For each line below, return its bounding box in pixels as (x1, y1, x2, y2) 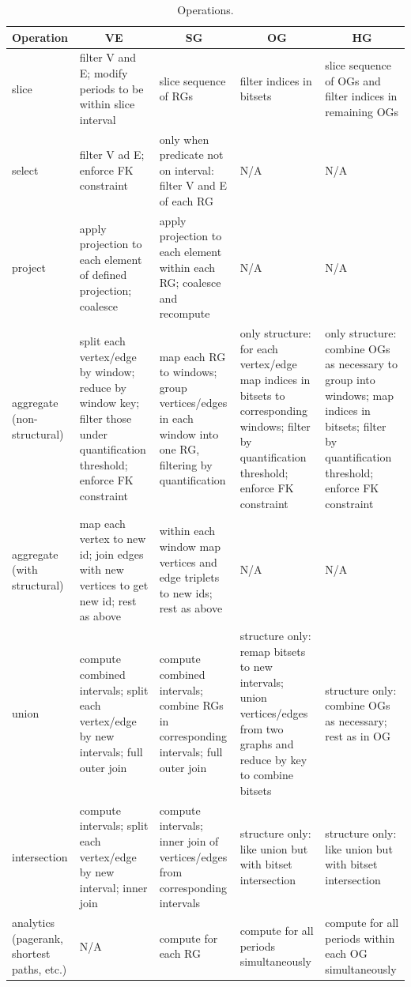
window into (159, 425, 219, 442)
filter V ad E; (79, 146, 145, 163)
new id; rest (79, 592, 137, 608)
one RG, (159, 441, 200, 458)
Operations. (177, 2, 234, 17)
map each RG (159, 348, 226, 364)
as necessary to (325, 356, 398, 372)
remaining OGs (325, 104, 399, 120)
